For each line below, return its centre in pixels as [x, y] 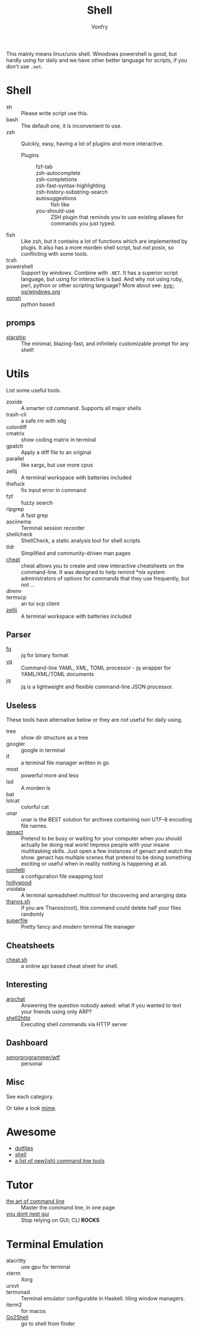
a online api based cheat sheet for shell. [70, 966]
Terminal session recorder [53, 528]
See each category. [30, 1096]
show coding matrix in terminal [59, 439]
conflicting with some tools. [55, 253]
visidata [16, 889]
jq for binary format [45, 655]
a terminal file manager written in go [65, 763]
